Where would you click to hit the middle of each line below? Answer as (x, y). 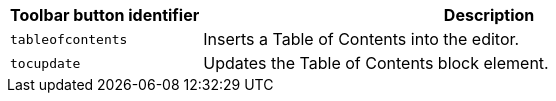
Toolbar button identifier (105, 15)
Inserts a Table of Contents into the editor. (361, 39)
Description (489, 15)
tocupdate (45, 63)
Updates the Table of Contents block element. (376, 63)
